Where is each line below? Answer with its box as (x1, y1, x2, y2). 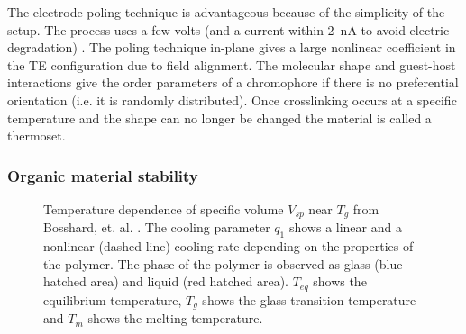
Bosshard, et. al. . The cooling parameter (43, 218, 270, 237)
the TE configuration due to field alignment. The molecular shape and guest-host (7, 55, 456, 74)
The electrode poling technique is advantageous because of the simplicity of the (7, 3, 445, 21)
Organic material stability (7, 164, 198, 186)
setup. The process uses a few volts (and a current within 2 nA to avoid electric (7, 20, 450, 39)
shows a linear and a (288, 218, 402, 237)
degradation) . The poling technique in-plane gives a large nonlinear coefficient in (7, 38, 456, 57)
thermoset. (7, 126, 66, 145)
